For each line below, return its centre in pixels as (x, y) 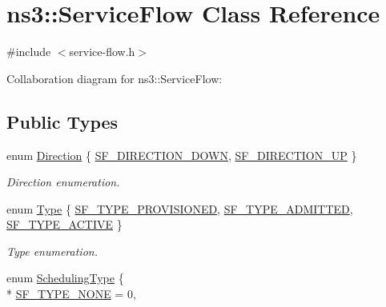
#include (29, 52)
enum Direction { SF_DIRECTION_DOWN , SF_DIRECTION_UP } (182, 155)
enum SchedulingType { (65, 278)
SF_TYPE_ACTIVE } (64, 224)
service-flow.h (102, 52)
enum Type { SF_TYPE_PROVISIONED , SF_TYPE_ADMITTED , (180, 208)
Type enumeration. (52, 251)
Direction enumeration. (63, 182)
